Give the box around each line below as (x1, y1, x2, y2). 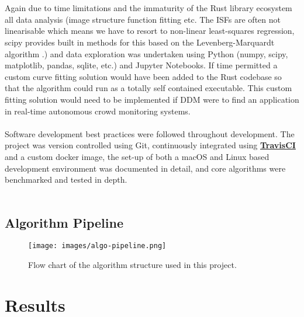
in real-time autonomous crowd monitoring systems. (5, 104, 191, 117)
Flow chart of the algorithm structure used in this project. (28, 259, 237, 271)
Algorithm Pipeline (5, 213, 123, 231)
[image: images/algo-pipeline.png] (28, 242, 167, 250)
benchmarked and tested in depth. (5, 173, 127, 186)
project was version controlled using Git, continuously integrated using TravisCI (5, 139, 296, 151)
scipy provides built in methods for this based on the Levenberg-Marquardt (5, 36, 275, 48)
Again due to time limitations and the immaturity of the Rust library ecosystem (5, 2, 292, 14)
